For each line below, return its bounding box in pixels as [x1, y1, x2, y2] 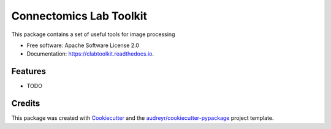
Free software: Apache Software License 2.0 [26, 42, 140, 49]
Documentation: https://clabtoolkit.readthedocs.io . [26, 50, 154, 57]
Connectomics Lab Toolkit [11, 9, 147, 23]
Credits [11, 98, 40, 109]
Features [11, 66, 46, 76]
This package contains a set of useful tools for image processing [11, 31, 175, 38]
